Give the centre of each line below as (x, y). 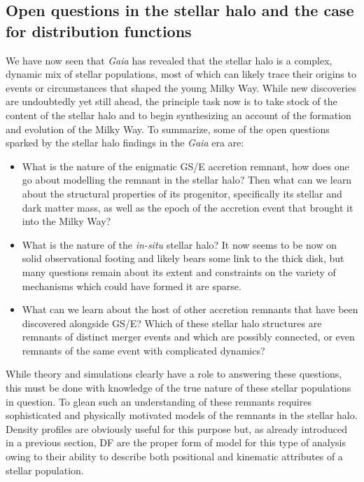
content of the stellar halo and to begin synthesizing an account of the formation (178, 115)
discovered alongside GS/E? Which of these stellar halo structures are (172, 323)
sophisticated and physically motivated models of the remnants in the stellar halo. (182, 415)
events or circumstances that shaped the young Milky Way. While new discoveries (181, 87)
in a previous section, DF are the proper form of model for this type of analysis (176, 442)
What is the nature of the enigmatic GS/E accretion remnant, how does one (185, 166)
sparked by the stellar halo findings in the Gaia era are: (125, 143)
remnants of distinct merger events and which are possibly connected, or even (188, 337)
